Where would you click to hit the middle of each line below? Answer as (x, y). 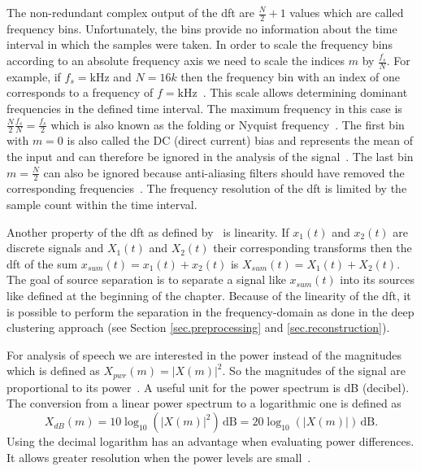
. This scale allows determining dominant (305, 92)
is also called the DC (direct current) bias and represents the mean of (240, 140)
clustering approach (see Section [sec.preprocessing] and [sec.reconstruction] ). (198, 327)
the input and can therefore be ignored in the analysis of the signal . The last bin (210, 157)
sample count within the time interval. (102, 205)
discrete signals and (55, 248)
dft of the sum (42, 263)
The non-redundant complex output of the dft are (131, 12)
